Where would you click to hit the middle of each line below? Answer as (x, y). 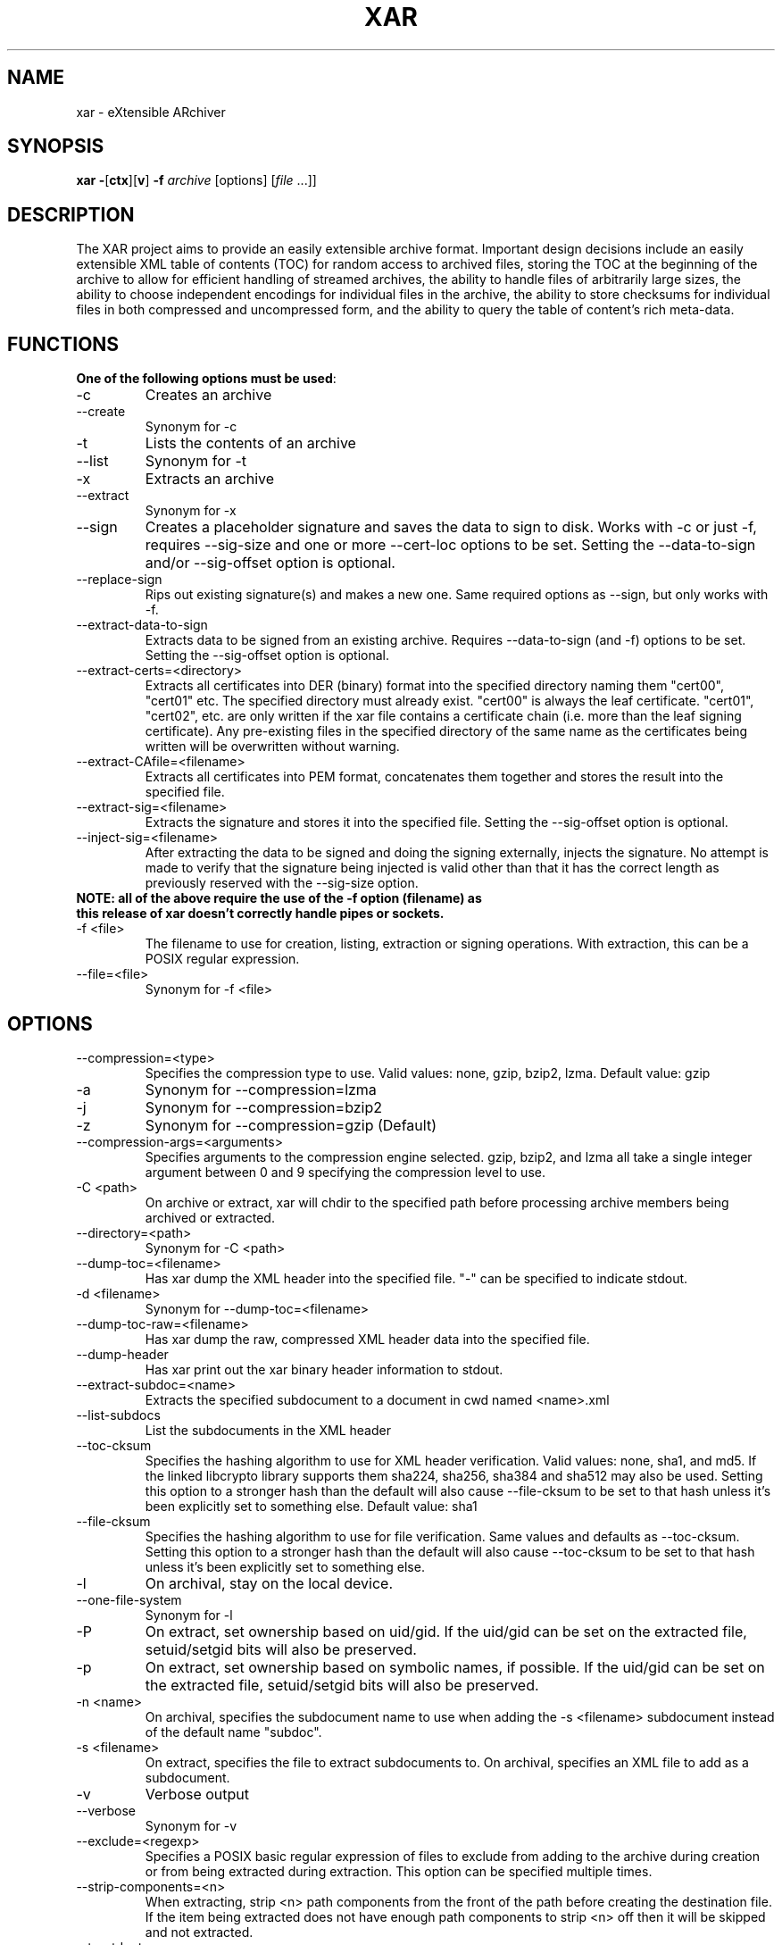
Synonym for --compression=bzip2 (263, 1107)
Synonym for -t (195, 461)
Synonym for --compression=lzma (261, 1089)
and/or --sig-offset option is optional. (270, 563)
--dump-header (122, 1354)
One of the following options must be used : (206, 379)
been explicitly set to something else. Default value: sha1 (311, 1506)
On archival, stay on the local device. (269, 1583)
